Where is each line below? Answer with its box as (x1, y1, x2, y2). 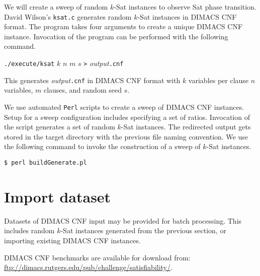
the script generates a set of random (4, 121, 115, 132)
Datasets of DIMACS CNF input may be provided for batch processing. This (4, 215, 242, 226)
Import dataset (4, 186, 111, 206)
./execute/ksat (4, 60, 55, 68)
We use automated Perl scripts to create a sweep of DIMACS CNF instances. (4, 101, 244, 112)
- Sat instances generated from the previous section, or (60, 225, 226, 236)
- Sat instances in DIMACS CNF (137, 11, 237, 22)
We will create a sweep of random (4, 2, 108, 12)
